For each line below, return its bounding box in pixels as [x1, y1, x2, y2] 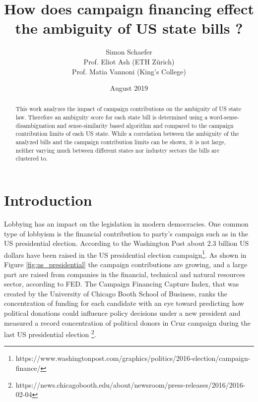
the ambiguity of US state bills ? [15, 18, 243, 38]
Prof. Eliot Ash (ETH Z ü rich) [83, 56, 175, 66]
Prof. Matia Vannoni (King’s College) [72, 66, 186, 76]
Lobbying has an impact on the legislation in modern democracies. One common [4, 219, 249, 229]
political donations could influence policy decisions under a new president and [4, 308, 241, 318]
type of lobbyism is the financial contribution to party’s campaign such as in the [4, 228, 249, 238]
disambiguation [15, 121, 55, 129]
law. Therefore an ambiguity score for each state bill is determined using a [15, 113, 208, 121]
